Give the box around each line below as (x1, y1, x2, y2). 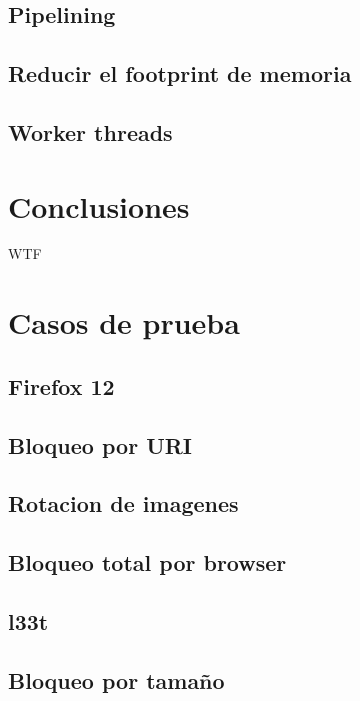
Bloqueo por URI (8, 429, 193, 460)
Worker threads (8, 116, 173, 147)
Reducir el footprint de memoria (8, 58, 352, 89)
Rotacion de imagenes (8, 488, 239, 519)
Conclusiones (8, 185, 190, 226)
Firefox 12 (8, 370, 115, 401)
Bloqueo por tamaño (8, 664, 225, 695)
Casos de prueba (8, 302, 240, 343)
